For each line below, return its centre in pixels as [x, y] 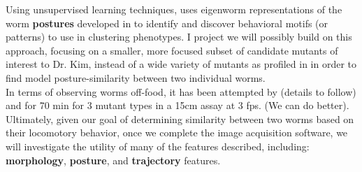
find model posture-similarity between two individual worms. [136, 77]
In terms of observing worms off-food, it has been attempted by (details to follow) [181, 91]
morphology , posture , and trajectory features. [113, 160]
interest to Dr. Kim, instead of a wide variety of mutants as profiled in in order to [181, 64]
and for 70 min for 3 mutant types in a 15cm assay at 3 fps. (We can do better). [178, 105]
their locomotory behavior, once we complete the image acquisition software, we [177, 132]
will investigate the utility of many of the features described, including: [158, 146]
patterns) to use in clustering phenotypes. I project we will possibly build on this [179, 37]
